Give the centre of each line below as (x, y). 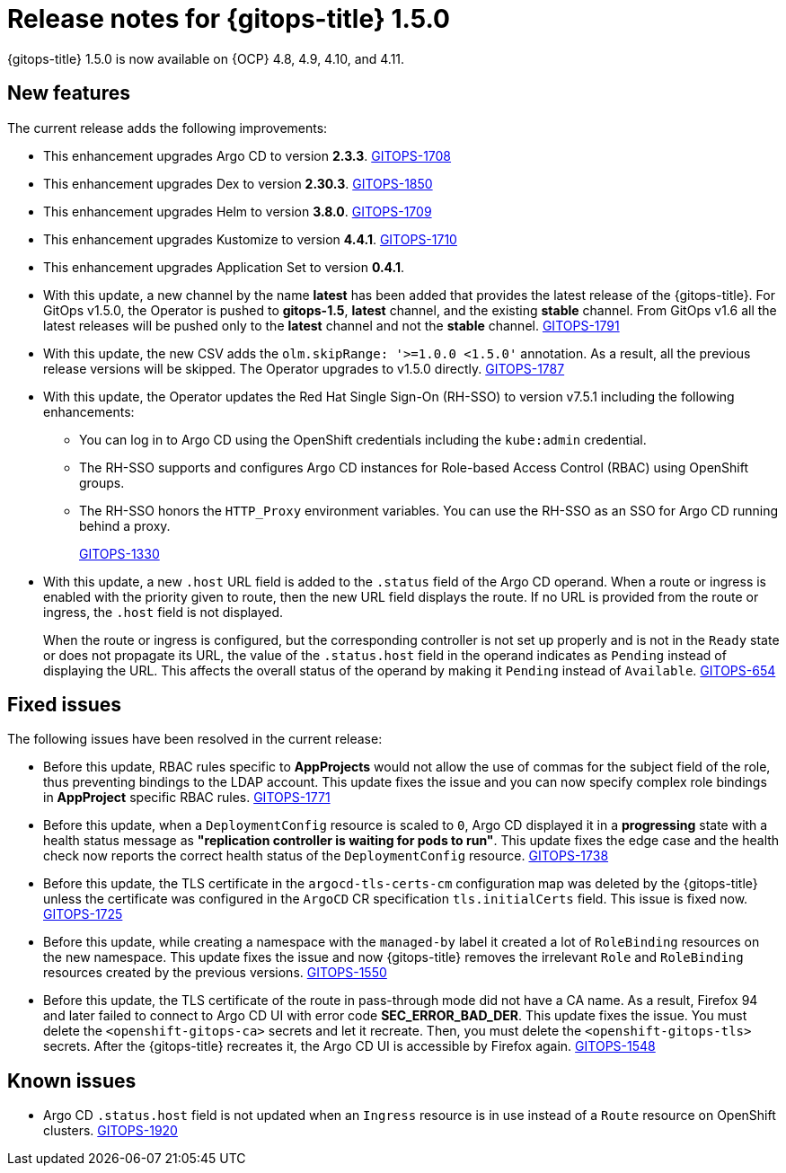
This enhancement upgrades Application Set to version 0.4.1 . (224, 267)
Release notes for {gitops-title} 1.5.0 (229, 19)
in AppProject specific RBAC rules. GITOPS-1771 (187, 798)
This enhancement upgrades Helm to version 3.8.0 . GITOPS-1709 (238, 211)
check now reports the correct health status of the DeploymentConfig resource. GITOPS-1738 (326, 856)
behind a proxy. (125, 525)
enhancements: (89, 411)
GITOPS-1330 (119, 553)
